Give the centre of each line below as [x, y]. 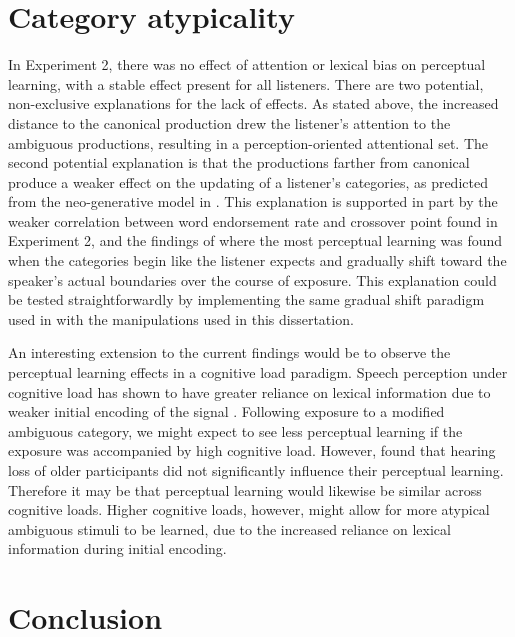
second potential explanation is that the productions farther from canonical [239, 162]
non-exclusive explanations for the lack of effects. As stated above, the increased [253, 103]
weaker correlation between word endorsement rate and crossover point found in [253, 220]
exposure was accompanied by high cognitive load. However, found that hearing [252, 450]
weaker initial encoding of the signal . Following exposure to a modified [226, 411]
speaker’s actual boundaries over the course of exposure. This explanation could [252, 279]
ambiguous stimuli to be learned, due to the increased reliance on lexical [229, 528]
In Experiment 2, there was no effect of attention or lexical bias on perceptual [247, 64]
